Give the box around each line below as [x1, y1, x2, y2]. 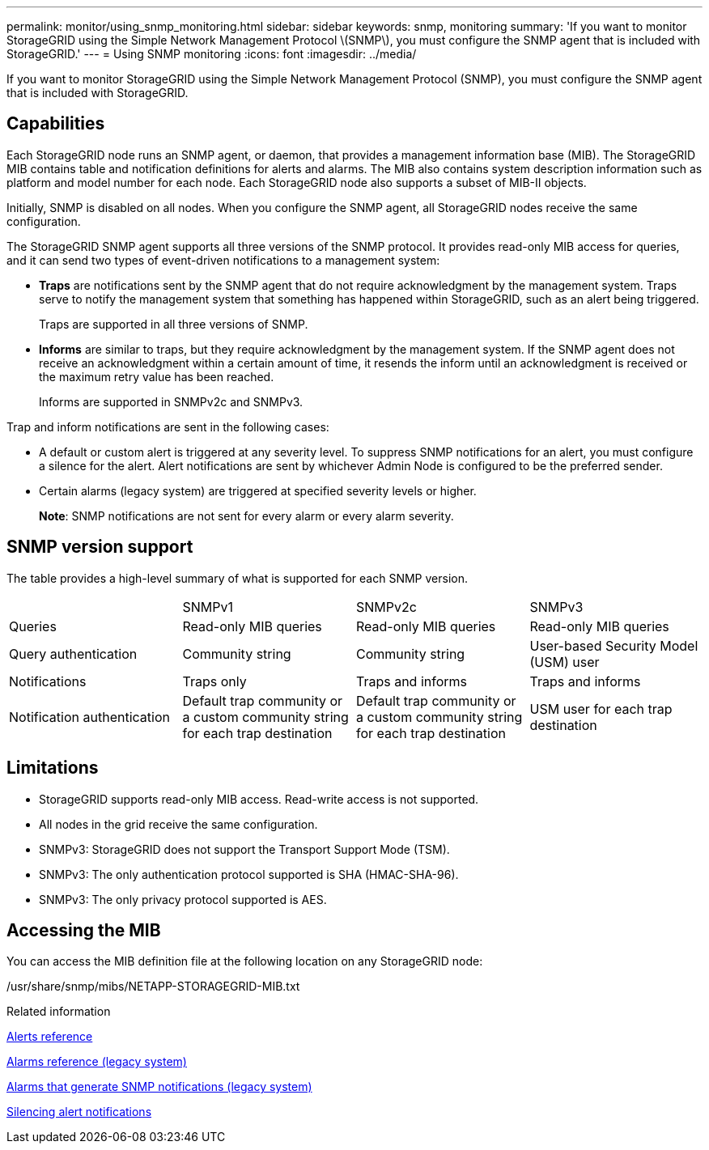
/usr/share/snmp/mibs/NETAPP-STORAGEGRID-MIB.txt [6, 979, 300, 994]
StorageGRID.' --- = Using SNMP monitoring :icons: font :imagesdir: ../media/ [6, 47, 417, 61]
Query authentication [9, 645, 138, 662]
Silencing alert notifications [6, 1105, 152, 1119]
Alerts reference [6, 1029, 93, 1044]
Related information [6, 1004, 111, 1019]
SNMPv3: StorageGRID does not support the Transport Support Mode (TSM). [39, 842, 450, 856]
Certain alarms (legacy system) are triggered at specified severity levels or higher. [39, 483, 477, 498]
